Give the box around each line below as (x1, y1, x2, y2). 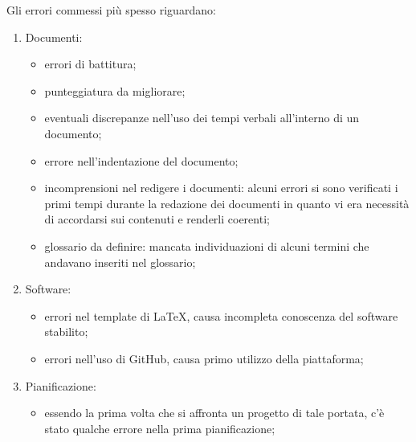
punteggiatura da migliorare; (44, 82, 186, 99)
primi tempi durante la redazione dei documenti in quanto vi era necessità (44, 194, 410, 211)
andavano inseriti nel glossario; (44, 253, 196, 270)
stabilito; (44, 323, 88, 340)
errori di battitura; (44, 55, 137, 72)
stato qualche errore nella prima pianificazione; (44, 419, 275, 436)
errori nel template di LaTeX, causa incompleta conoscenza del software (44, 307, 398, 324)
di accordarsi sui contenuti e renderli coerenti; (44, 211, 270, 227)
